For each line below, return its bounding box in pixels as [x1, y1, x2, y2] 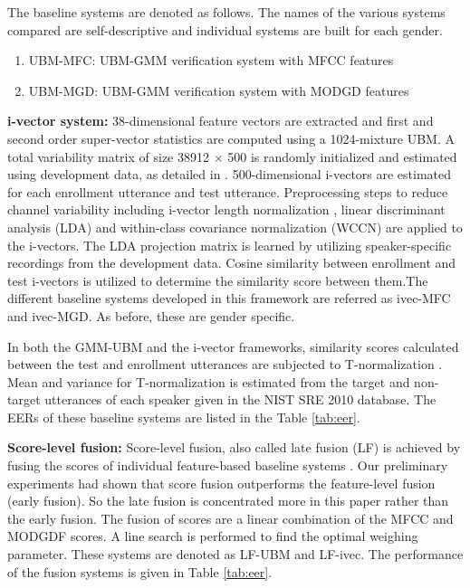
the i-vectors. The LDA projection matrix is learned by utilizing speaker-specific [7, 235, 452, 254]
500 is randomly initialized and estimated [227, 147, 457, 166]
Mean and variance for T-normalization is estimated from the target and [7, 372, 410, 391]
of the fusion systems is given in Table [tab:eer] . [7, 562, 273, 581]
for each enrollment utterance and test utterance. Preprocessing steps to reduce [7, 182, 448, 201]
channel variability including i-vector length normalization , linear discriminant [7, 200, 446, 219]
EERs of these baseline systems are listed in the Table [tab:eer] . [7, 407, 360, 426]
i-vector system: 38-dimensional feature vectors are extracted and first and [7, 111, 434, 130]
